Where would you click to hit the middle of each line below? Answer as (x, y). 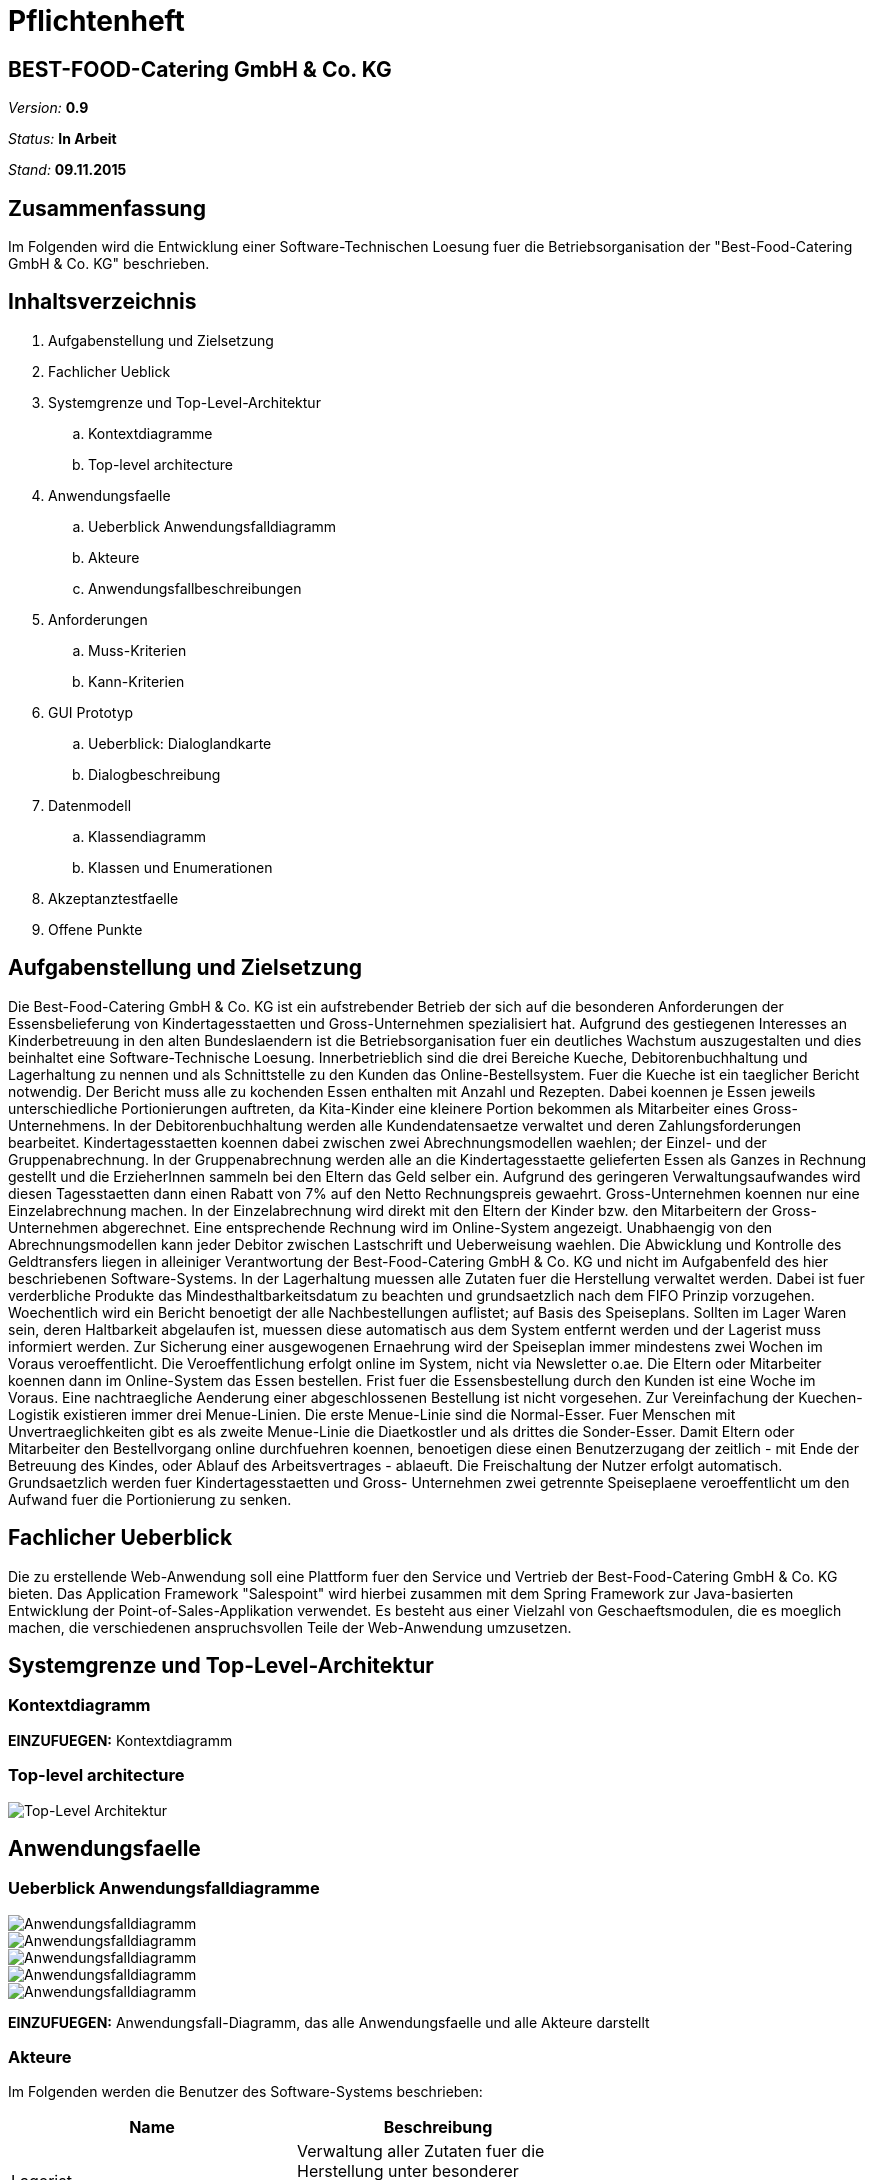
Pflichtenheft (96, 21)
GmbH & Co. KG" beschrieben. (109, 264)
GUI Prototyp (91, 712)
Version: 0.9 (48, 108)
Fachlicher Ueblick (109, 371)
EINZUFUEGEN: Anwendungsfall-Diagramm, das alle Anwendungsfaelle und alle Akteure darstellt (329, 2022)
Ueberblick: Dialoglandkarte (180, 743)
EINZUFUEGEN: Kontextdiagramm (120, 1740)
